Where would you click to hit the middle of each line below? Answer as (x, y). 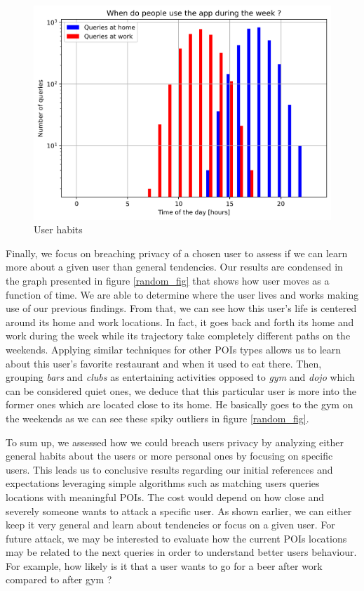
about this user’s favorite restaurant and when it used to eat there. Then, (164, 363)
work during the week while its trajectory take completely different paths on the (178, 336)
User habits (58, 229)
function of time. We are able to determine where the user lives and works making (182, 294)
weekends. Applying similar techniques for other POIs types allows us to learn (174, 349)
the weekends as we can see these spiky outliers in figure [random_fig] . (157, 418)
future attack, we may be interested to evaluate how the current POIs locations (176, 538)
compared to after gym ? (59, 579)
